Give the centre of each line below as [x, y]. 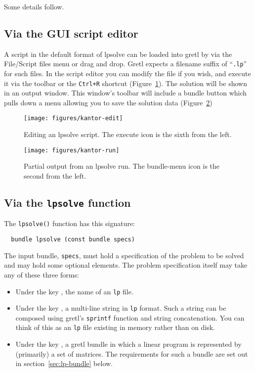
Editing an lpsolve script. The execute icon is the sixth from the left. [128, 134]
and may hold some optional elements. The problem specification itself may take [126, 265]
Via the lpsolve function [67, 202]
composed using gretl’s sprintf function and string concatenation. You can [130, 317]
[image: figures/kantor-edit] [73, 118]
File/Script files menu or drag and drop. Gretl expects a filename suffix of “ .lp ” [126, 64]
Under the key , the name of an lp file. [74, 291]
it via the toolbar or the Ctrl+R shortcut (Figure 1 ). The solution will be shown [126, 83]
